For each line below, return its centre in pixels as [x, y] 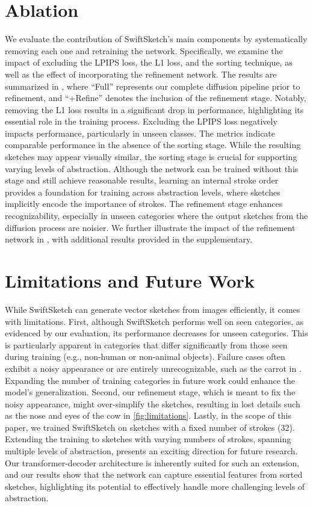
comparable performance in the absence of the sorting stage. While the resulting [153, 145]
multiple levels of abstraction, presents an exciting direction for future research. [151, 451]
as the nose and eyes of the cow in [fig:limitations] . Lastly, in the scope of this [148, 415]
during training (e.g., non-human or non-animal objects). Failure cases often [145, 356]
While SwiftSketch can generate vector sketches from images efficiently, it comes [153, 309]
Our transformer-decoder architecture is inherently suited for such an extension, [152, 462]
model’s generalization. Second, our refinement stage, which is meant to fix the [150, 392]
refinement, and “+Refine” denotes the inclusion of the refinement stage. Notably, [156, 98]
